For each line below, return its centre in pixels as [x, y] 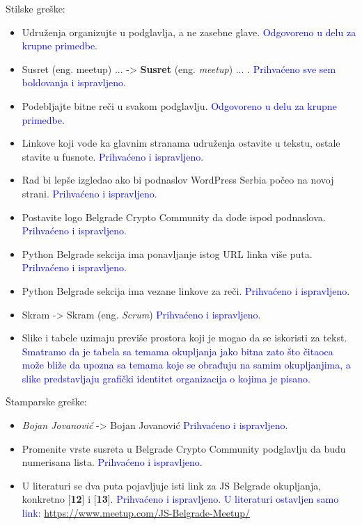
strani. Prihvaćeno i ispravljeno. [89, 193]
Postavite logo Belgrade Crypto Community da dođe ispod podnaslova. [174, 217]
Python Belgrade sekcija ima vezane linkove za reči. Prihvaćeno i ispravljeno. [186, 290]
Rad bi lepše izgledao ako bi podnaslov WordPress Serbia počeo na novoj [178, 180]
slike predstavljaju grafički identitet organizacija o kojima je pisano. [166, 378]
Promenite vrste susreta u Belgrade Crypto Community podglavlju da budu [184, 448]
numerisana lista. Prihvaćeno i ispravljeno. [112, 462]
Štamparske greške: [46, 402]
